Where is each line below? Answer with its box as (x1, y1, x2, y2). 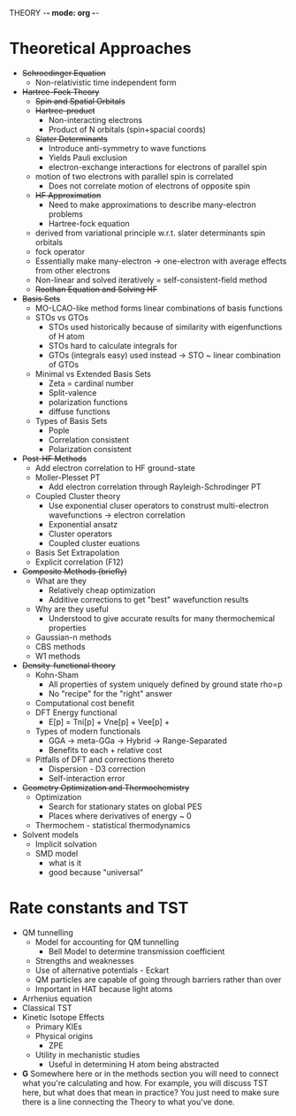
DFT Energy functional (34, 707, 118, 718)
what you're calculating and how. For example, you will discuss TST (21, 1077, 269, 1088)
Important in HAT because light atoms (34, 983, 173, 994)
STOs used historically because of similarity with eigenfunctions (48, 321, 283, 332)
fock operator (34, 246, 86, 257)
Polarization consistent (48, 443, 133, 454)
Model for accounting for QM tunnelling (34, 936, 179, 947)
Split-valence (48, 387, 97, 397)
